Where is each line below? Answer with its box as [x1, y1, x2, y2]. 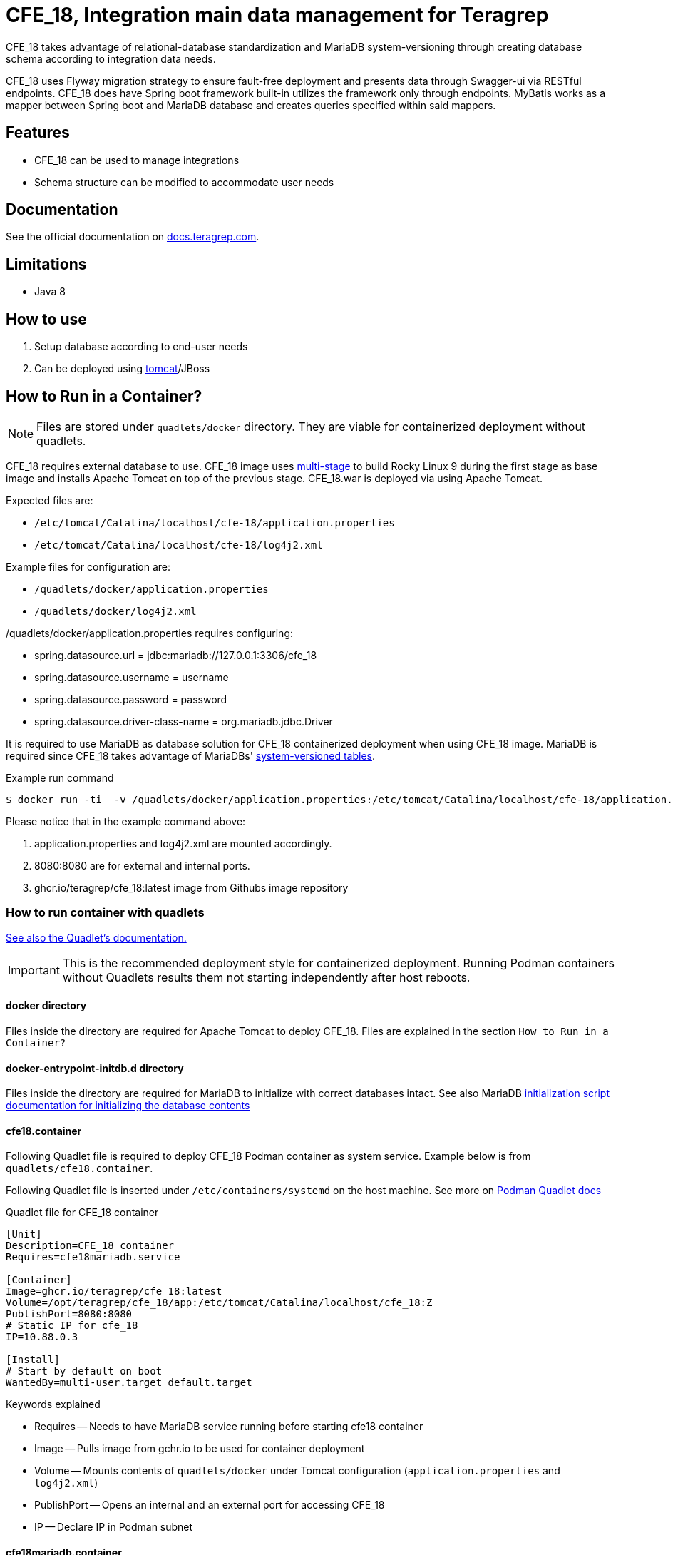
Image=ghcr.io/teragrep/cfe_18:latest [6, 1285, 222, 1297]
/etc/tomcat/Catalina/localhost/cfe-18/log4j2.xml [34, 539, 323, 551]
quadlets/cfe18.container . [6, 1162, 153, 1175]
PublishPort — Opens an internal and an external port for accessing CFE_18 [34, 1499, 385, 1511]
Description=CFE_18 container [6, 1240, 175, 1252]
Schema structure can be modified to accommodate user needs [34, 175, 334, 188]
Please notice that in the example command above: [6, 815, 246, 827]
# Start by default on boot [6, 1365, 163, 1377]
